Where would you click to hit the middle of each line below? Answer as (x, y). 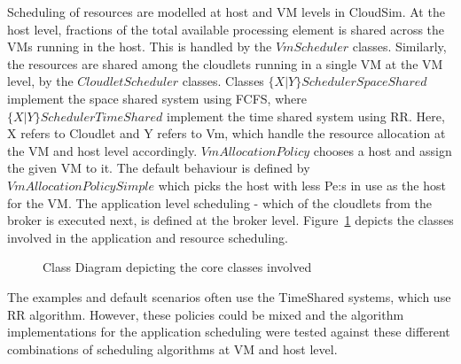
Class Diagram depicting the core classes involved (177, 267)
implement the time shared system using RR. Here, (305, 116)
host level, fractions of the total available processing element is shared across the (226, 29)
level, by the (40, 81)
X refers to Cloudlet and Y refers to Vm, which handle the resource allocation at (227, 133)
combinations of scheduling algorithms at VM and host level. (172, 349)
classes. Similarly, (399, 46)
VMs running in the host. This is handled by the (140, 46)
